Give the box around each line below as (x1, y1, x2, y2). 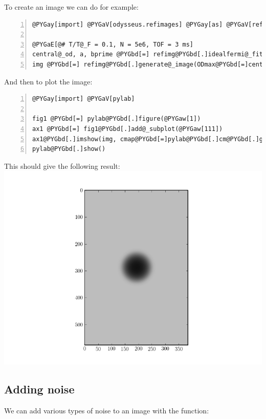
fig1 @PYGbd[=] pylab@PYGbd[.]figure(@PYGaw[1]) (32, 115, 201, 123)
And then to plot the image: (4, 76, 93, 86)
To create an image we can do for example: (4, 2, 139, 12)
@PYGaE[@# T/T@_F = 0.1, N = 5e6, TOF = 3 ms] (32, 40, 193, 48)
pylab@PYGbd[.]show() (32, 145, 106, 153)
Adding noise (4, 381, 75, 397)
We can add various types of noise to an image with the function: (4, 405, 209, 416)
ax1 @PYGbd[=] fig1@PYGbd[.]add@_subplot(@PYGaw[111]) (32, 125, 223, 133)
